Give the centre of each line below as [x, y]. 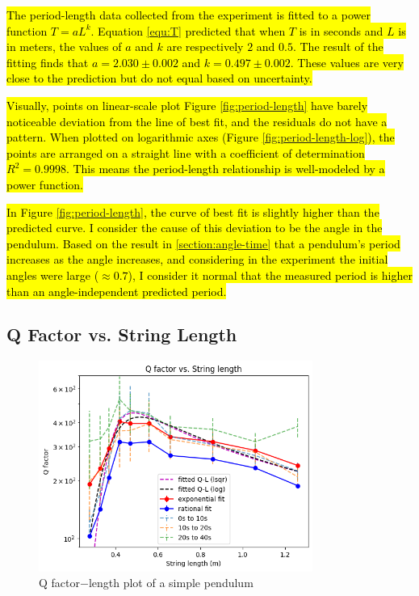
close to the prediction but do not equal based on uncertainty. [159, 78]
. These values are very [347, 62]
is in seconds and [341, 30]
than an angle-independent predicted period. [117, 291]
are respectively [205, 46]
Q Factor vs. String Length [122, 334]
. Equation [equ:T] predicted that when [188, 30]
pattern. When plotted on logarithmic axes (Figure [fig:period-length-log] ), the [201, 137]
